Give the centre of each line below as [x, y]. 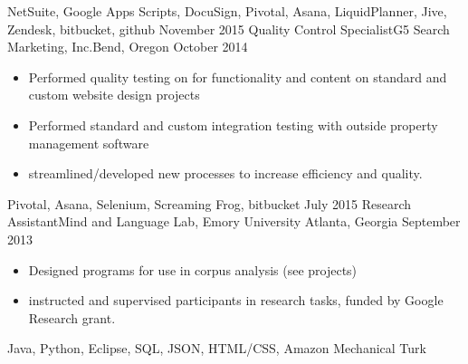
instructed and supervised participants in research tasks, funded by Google [236, 300]
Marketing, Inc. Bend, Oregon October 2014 [128, 47]
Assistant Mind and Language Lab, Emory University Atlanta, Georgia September [234, 221]
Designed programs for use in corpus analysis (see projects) [193, 269]
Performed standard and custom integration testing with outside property [233, 125]
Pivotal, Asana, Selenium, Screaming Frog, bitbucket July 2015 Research [209, 203]
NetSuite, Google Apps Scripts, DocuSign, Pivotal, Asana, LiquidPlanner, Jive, [227, 11]
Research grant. [72, 317]
